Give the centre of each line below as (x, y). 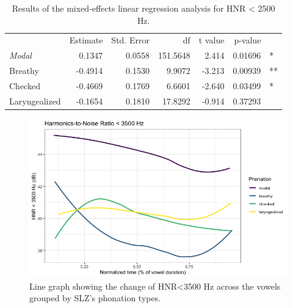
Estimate (86, 40)
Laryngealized (35, 101)
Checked (25, 85)
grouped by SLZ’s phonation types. (95, 298)
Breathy (24, 71)
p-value (248, 40)
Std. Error (130, 40)
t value (212, 40)
